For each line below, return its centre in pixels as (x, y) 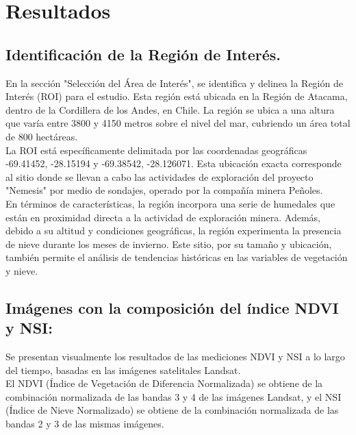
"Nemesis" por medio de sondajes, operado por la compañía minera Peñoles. (164, 190)
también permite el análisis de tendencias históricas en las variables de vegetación (177, 257)
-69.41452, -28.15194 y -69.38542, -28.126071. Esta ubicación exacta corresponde (174, 163)
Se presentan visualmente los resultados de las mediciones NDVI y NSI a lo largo (175, 357)
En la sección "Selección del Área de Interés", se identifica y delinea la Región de (174, 83)
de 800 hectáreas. (42, 136)
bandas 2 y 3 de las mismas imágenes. (85, 424)
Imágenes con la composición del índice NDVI (172, 307)
